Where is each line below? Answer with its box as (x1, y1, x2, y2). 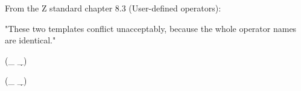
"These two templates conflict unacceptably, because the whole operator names (5, 22, 297, 34)
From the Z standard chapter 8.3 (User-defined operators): (5, 2, 221, 14)
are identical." (5, 34, 56, 46)
